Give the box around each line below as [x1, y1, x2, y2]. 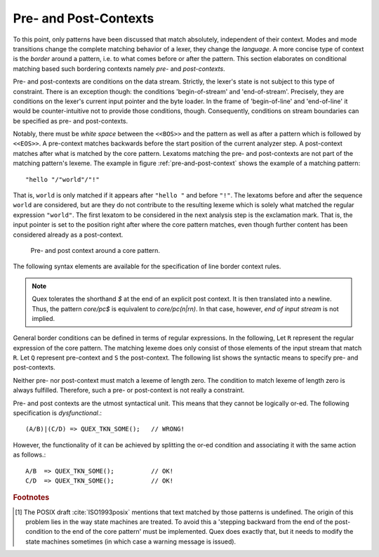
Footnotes [13, 492, 50, 502]
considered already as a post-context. [13, 230, 124, 239]
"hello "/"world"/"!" [25, 176, 100, 183]
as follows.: [13, 450, 46, 459]
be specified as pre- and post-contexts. [13, 117, 128, 125]
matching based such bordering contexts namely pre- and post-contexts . [13, 64, 225, 73]
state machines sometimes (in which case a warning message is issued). [25, 537, 237, 546]
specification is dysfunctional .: [13, 409, 102, 417]
